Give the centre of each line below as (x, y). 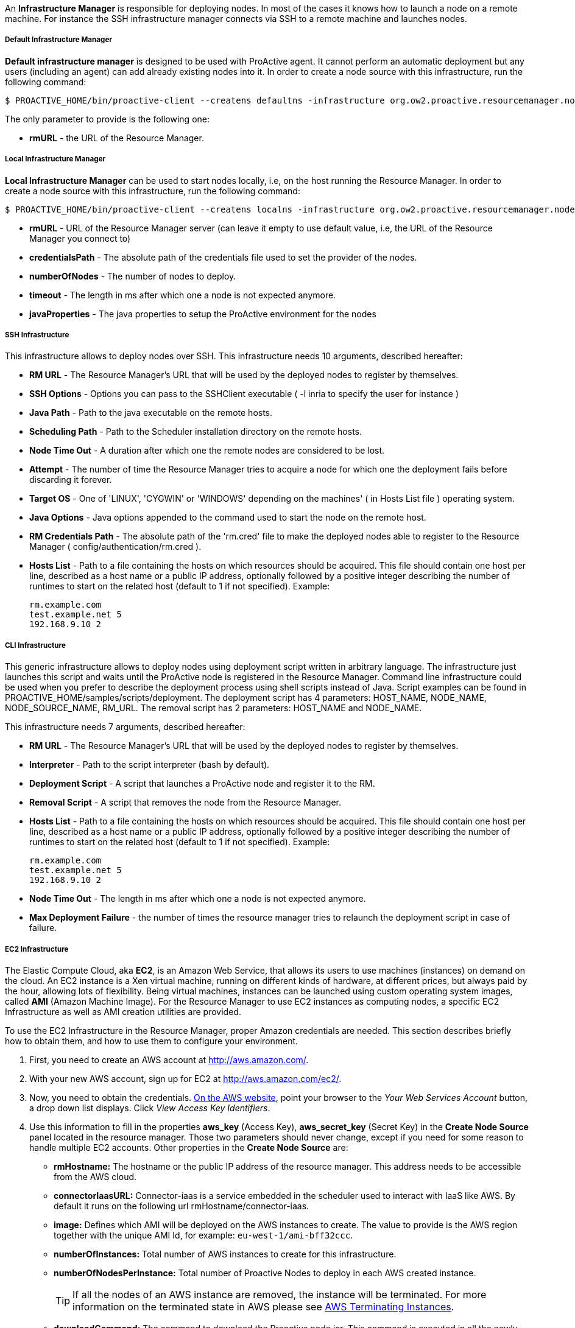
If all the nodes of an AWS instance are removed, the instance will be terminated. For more (280, 1294)
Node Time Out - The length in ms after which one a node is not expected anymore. (198, 899)
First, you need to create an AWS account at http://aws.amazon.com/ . (169, 1059)
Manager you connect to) (80, 238)
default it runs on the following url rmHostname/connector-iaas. (182, 1206)
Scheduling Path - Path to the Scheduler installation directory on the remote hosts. (196, 432)
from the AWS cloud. (95, 1176)
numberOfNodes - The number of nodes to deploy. (133, 276)
